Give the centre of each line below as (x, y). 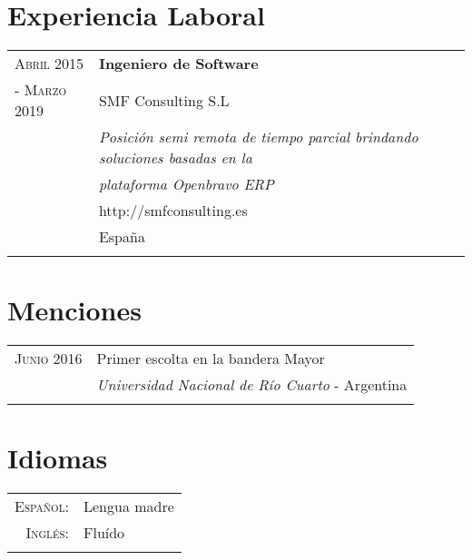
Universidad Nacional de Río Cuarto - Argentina (252, 385)
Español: (42, 506)
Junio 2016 (49, 359)
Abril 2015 (49, 64)
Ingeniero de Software (178, 64)
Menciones (74, 310)
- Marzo (40, 90)
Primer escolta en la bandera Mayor (211, 359)
